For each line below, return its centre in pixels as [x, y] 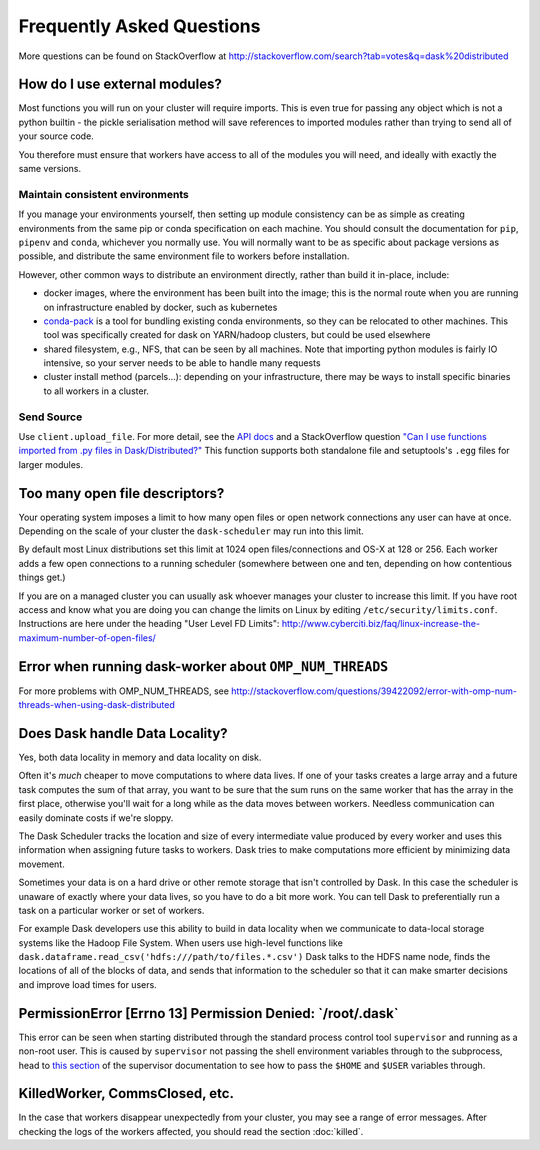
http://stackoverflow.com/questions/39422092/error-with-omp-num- [374, 691]
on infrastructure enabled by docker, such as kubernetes [160, 307]
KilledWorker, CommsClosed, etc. [126, 1093]
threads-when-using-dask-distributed [96, 705]
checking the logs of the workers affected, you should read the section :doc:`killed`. [191, 1131]
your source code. [56, 136]
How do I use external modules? [120, 84]
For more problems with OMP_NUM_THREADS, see [124, 691]
